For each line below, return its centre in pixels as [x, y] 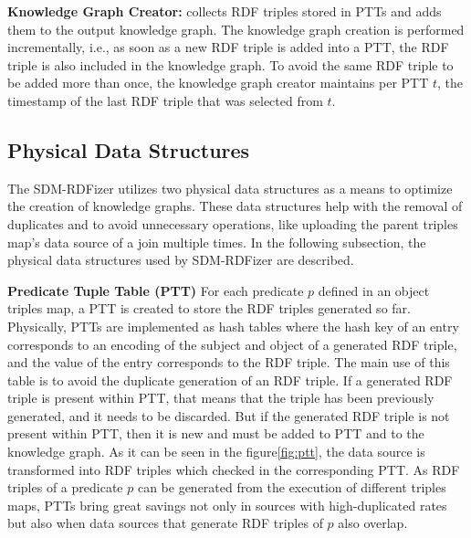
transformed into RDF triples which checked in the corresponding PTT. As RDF [234, 469]
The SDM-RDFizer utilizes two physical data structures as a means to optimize [230, 188]
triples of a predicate [65, 487]
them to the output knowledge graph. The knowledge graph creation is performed [236, 29]
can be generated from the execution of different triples [292, 487]
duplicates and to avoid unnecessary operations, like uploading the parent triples [233, 223]
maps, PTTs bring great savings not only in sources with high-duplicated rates [227, 505]
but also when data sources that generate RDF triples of [165, 523]
